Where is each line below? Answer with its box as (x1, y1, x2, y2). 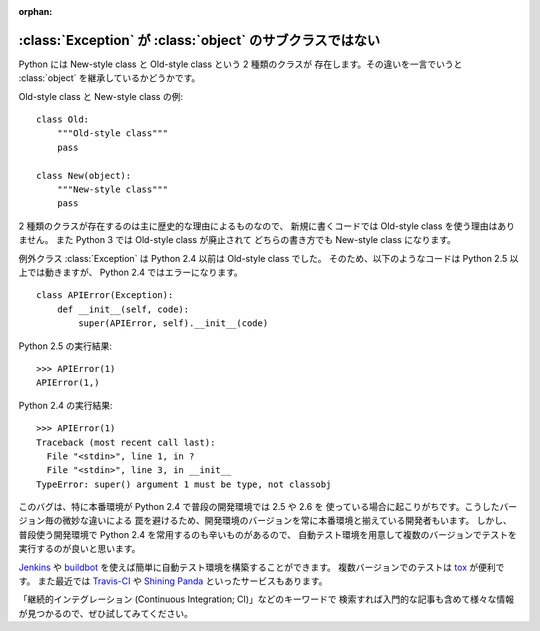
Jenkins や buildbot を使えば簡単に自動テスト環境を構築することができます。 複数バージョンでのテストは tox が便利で (18, 561, 505, 573)
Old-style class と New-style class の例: (18, 90, 184, 102)
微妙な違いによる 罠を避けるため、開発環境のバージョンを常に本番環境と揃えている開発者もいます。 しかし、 (61, 515, 512, 527)
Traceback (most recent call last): (36, 436, 216, 448)
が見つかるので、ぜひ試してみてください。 (18, 607, 194, 619)
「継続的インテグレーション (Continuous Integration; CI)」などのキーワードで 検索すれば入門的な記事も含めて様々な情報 (18, 593, 515, 605)
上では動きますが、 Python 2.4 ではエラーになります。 (18, 266, 244, 278)
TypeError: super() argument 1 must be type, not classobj (36, 478, 332, 490)
